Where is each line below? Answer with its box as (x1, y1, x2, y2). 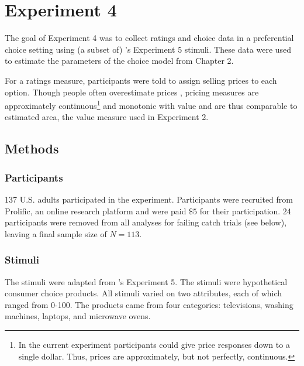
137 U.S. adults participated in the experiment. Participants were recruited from (5, 193, 293, 205)
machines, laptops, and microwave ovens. (5, 310, 151, 322)
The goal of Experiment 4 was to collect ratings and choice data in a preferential (5, 32, 294, 44)
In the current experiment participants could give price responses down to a (18, 338, 290, 350)
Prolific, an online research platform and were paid (5, 204, 186, 217)
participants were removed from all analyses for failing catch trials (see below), (5, 216, 287, 228)
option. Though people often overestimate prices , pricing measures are (5, 85, 259, 98)
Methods (5, 139, 59, 158)
